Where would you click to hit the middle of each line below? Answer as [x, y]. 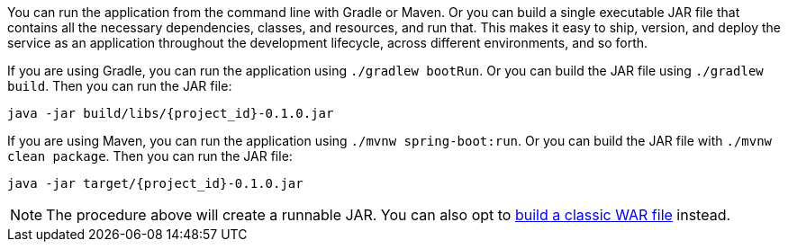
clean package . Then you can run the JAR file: [150, 156]
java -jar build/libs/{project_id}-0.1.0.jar [171, 113]
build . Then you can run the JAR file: [120, 86]
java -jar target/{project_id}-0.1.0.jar [155, 183]
